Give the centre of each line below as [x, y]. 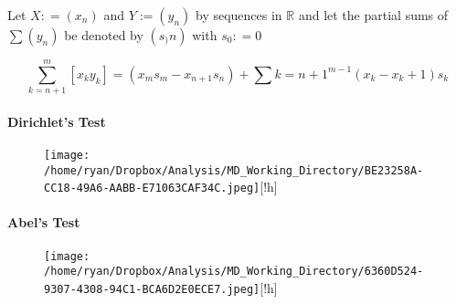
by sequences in [239, 15]
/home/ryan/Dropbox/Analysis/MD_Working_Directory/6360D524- [234, 272]
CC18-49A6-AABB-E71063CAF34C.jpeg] [152, 189]
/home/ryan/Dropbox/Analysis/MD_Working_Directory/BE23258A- [234, 170]
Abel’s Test [44, 222]
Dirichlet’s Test [57, 121]
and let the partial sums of [373, 15]
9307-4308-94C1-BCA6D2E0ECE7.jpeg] [152, 289]
